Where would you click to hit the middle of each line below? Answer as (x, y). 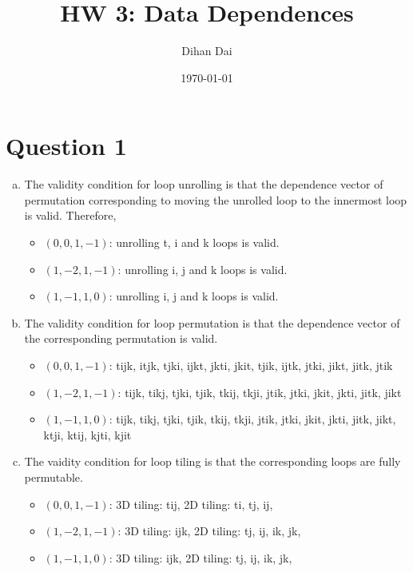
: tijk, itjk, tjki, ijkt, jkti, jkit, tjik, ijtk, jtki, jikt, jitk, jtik (251, 365)
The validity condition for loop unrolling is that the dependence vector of (204, 184)
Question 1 (66, 146)
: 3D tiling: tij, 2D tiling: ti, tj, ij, (191, 504)
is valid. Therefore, (70, 215)
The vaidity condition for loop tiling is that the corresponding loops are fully (212, 461)
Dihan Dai (207, 51)
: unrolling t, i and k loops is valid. (194, 242)
